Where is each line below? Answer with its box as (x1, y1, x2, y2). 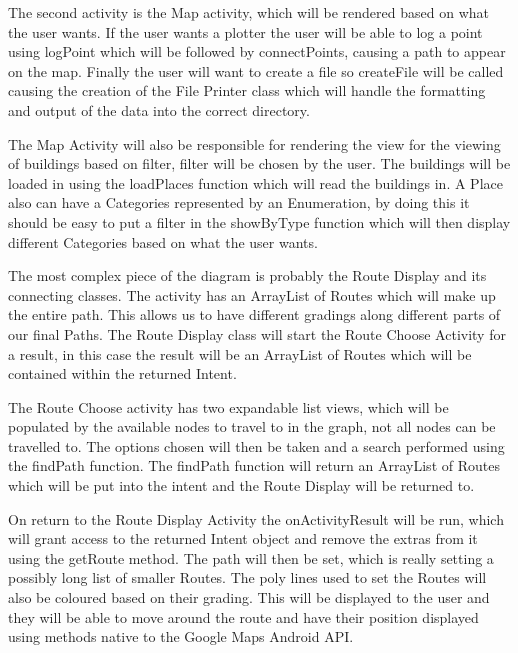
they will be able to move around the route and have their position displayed (8, 606, 479, 627)
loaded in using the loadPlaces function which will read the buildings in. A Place (8, 172, 503, 193)
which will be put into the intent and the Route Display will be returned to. (8, 475, 475, 496)
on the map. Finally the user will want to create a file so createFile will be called (8, 60, 504, 81)
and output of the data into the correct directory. (8, 99, 310, 120)
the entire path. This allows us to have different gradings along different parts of (8, 304, 501, 325)
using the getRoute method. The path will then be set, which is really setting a (8, 547, 494, 568)
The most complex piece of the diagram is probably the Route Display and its (8, 265, 487, 286)
